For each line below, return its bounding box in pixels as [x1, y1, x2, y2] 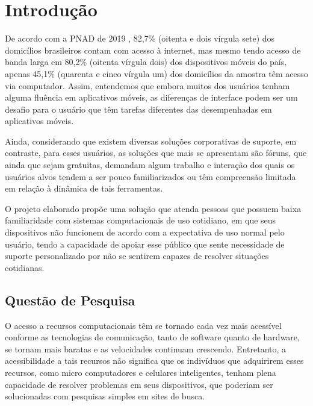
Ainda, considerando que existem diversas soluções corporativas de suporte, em [5, 134, 297, 147]
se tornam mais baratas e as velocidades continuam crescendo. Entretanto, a [5, 342, 287, 355]
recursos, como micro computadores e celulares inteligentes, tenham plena [5, 366, 276, 378]
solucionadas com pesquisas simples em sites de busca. [5, 390, 205, 402]
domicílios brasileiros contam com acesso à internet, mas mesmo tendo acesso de [5, 43, 301, 56]
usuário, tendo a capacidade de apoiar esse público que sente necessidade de [5, 237, 285, 250]
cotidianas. [5, 261, 45, 273]
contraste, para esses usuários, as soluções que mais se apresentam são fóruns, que [5, 146, 307, 159]
